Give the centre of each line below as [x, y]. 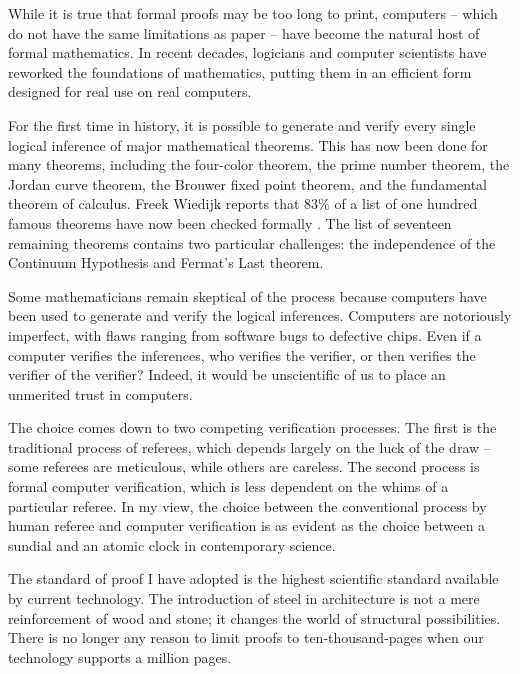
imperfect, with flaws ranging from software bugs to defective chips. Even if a [245, 334]
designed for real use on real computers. [130, 91]
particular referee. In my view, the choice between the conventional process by [247, 505]
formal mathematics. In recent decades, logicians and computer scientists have [247, 52]
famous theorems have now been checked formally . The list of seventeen [230, 222]
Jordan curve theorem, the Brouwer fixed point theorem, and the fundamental [247, 183]
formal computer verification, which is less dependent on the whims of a [228, 486]
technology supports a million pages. [120, 656]
